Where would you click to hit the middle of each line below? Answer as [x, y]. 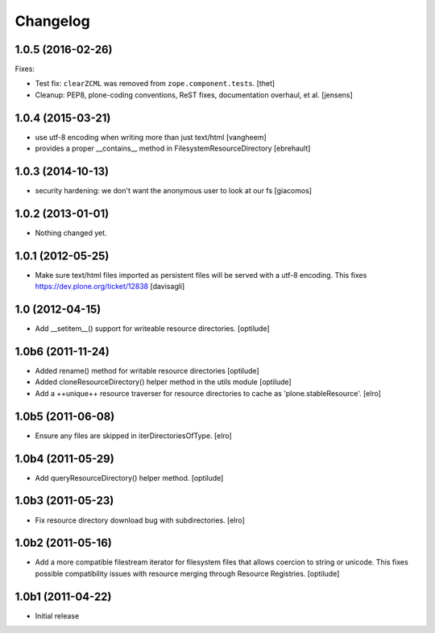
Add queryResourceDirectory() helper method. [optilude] [129, 478]
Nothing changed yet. [71, 233]
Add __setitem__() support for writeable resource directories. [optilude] [152, 329]
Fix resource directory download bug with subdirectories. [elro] [140, 520]
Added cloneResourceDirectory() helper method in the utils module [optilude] [163, 382]
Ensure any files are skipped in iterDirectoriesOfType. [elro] [134, 436]
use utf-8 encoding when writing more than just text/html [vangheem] [151, 137]
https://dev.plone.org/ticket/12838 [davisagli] [110, 287]
